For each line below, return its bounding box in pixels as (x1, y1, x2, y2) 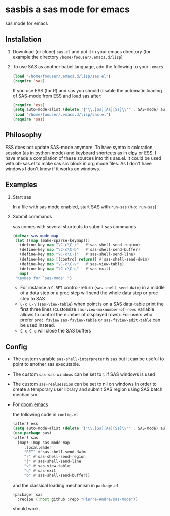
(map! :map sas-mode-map (17, 440, 70, 445)
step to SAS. (20, 296, 47, 302)
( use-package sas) (12, 430, 52, 435)
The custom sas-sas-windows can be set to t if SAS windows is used (12, 371, 155, 377)
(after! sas (12, 435, 38, 440)
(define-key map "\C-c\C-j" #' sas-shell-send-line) (19, 252, 136, 257)
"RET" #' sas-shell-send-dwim (24, 450, 86, 455)
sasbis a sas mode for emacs (5, 4, 130, 15)
